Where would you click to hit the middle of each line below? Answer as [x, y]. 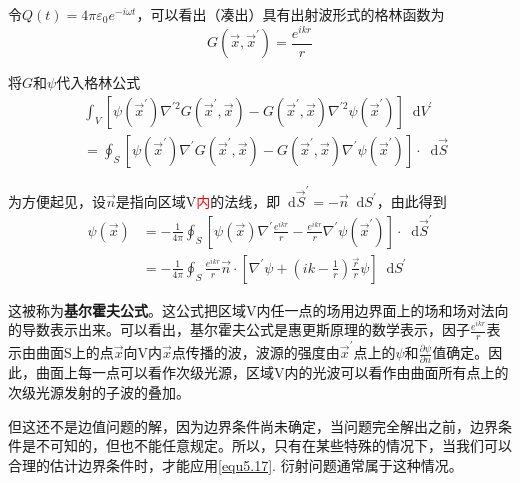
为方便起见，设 [57, 200]
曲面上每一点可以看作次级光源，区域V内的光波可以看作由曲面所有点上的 [272, 372]
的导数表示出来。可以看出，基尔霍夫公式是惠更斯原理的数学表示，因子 [239, 329]
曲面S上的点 [74, 352]
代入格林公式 [98, 82]
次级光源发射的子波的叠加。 [99, 392]
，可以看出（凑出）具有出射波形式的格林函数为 [290, 14]
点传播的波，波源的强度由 [255, 352]
